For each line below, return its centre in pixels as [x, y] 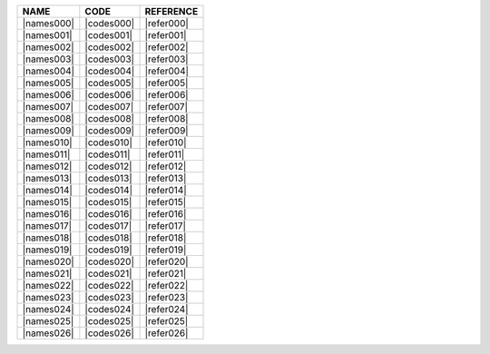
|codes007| [109, 107]
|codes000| [110, 23]
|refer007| [166, 107]
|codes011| [108, 154]
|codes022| [110, 285]
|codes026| [110, 333]
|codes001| [109, 35]
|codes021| [108, 274]
